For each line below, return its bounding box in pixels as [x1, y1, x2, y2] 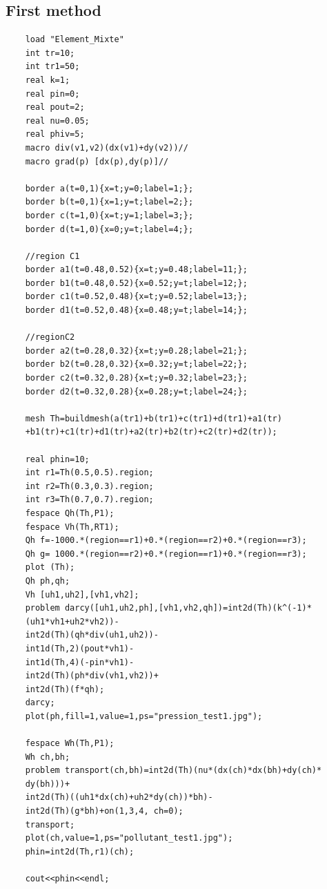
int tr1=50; [25, 61, 80, 72]
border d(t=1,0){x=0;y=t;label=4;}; [25, 224, 194, 234]
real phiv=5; [25, 129, 85, 140]
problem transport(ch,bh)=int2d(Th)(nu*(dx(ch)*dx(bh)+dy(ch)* [25, 765, 322, 776]
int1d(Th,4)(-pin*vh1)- [25, 657, 135, 667]
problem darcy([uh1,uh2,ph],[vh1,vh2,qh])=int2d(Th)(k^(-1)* [25, 603, 312, 613]
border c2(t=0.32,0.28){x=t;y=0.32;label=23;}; [25, 373, 248, 383]
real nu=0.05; [25, 115, 90, 126]
